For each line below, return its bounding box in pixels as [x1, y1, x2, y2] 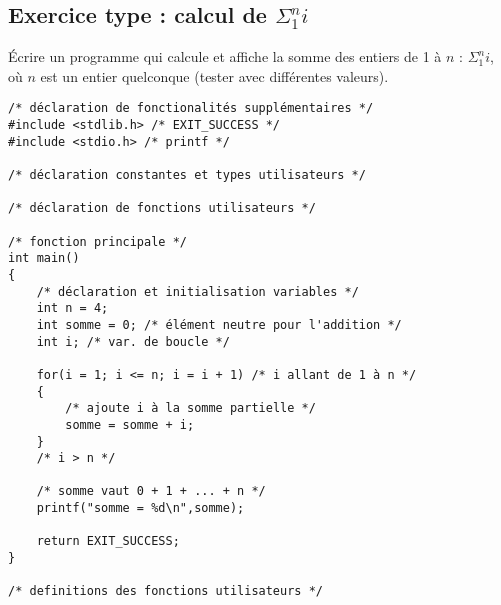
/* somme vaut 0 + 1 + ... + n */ [36, 484, 266, 499]
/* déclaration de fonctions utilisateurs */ [8, 201, 316, 216]
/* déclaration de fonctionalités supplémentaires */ [8, 101, 374, 116]
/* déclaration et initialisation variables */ [36, 284, 359, 299]
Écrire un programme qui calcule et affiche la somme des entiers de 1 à [8, 46, 442, 67]
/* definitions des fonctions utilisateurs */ [8, 584, 323, 599]
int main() [8, 251, 80, 266]
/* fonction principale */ [8, 234, 187, 249]
